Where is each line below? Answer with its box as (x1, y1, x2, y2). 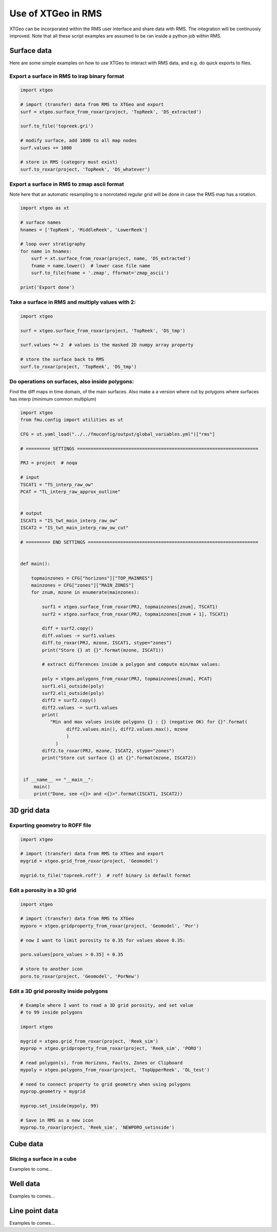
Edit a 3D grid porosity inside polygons (9, 987, 108, 994)
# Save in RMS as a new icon (20, 1117, 94, 1123)
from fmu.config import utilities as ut (20, 417, 123, 423)
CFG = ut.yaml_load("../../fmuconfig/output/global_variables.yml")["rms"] (20, 431, 215, 437)
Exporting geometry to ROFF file (9, 822, 92, 829)
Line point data (9, 1206, 58, 1215)
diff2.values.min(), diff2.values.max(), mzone (66, 726, 188, 732)
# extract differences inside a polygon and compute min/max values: (42, 661, 221, 667)
